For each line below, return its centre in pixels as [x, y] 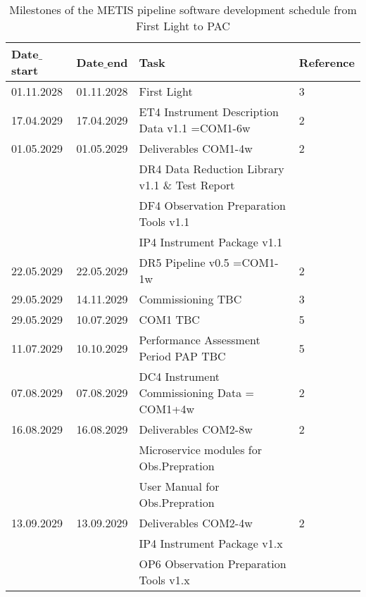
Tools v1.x [164, 580]
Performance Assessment [200, 340]
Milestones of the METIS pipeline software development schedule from [183, 10]
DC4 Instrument [179, 376]
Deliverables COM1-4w [196, 148]
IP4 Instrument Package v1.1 [211, 242]
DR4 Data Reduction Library [212, 169]
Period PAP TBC [182, 356]
